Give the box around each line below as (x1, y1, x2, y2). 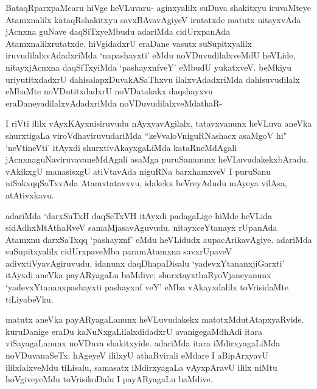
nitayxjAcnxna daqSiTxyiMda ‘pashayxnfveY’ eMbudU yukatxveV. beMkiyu (5, 60, 291, 73)
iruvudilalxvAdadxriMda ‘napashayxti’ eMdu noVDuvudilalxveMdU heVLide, (5, 49, 296, 61)
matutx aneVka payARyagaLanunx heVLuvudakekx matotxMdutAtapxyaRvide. (5, 313, 304, 326)
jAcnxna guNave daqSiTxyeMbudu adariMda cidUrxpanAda (5, 25, 231, 38)
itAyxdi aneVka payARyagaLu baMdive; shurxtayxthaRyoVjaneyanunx (5, 268, 271, 281)
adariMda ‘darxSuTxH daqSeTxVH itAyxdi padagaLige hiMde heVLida (5, 209, 273, 222)
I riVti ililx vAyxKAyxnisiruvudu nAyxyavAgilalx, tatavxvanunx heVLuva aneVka (5, 117, 312, 130)
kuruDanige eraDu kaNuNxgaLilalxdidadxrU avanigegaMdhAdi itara (5, 324, 263, 337)
